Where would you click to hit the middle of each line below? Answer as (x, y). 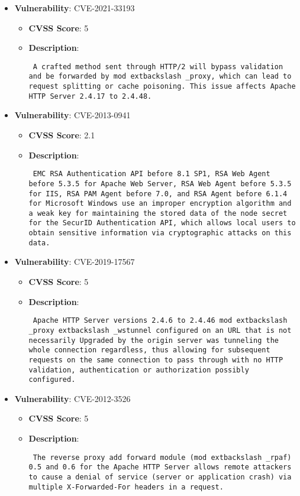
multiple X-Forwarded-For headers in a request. (126, 487)
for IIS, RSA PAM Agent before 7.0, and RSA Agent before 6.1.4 (158, 194)
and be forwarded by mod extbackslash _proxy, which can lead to (160, 77)
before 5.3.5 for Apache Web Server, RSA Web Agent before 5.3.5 (160, 184)
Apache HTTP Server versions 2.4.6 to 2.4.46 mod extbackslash (160, 321)
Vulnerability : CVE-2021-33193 (75, 8)
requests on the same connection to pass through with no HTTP (156, 360)
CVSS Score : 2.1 (62, 135)
